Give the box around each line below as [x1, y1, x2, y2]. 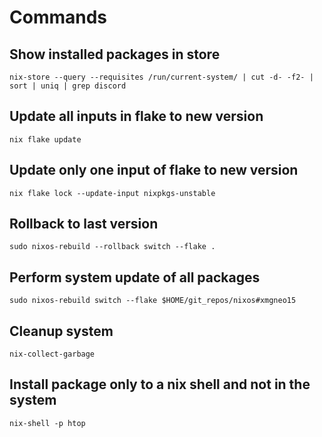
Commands [9, 6, 108, 29]
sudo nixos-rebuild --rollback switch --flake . [9, 242, 216, 252]
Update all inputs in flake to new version [9, 108, 264, 125]
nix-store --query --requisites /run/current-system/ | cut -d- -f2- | [9, 72, 314, 82]
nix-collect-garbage [9, 349, 96, 360]
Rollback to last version [9, 216, 159, 233]
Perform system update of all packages [9, 269, 261, 286]
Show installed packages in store [9, 46, 221, 63]
